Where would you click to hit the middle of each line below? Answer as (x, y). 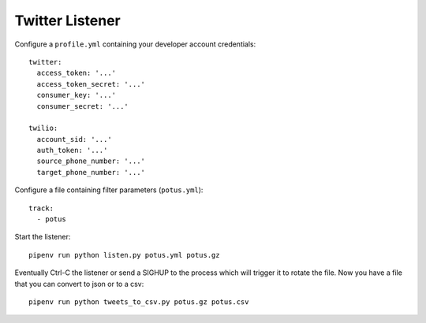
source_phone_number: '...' (91, 161)
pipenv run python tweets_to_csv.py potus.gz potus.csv (139, 302)
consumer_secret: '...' (83, 106)
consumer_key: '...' (77, 95)
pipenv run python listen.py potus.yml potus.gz (124, 255)
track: (41, 208)
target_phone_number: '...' (91, 172)
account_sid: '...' (74, 139)
